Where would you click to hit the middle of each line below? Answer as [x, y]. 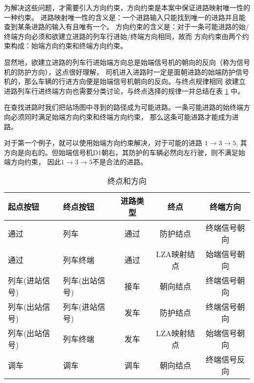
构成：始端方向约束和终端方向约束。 [69, 46]
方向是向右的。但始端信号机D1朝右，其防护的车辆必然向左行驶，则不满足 [121, 152]
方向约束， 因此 [36, 162]
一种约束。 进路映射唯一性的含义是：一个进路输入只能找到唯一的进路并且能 [125, 17]
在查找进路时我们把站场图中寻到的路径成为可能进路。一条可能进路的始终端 [124, 107]
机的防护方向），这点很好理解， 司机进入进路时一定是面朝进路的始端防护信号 [127, 71]
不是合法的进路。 [120, 162]
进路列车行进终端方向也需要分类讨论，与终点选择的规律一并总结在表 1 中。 [124, 91]
